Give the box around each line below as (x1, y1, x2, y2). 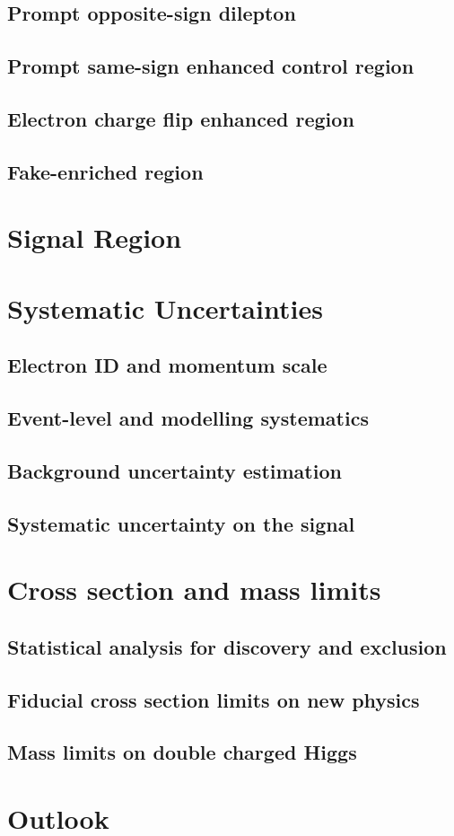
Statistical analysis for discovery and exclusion (7, 632, 447, 660)
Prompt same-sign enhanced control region (7, 52, 415, 80)
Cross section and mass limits (7, 571, 381, 608)
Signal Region (7, 219, 182, 256)
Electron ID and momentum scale (7, 351, 327, 379)
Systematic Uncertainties (7, 289, 323, 326)
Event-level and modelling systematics (7, 404, 369, 432)
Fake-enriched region (7, 157, 204, 185)
